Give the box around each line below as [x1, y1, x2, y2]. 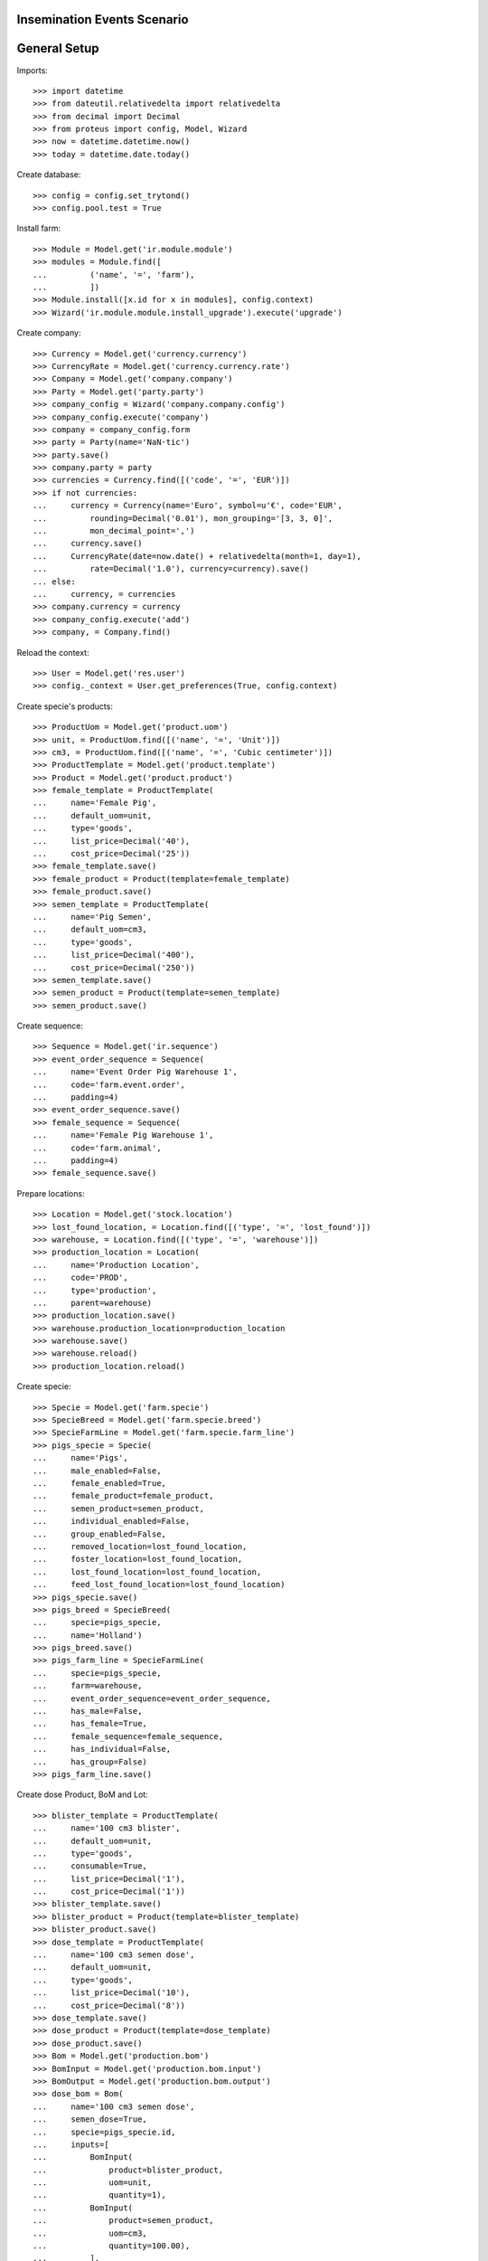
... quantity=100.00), [33, 2241, 191, 2251]
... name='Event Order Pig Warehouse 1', [33, 1067, 239, 1077]
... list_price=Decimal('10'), [33, 1988, 191, 1998]
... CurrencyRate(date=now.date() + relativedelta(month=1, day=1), [33, 551, 361, 561]
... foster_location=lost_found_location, [33, 1554, 243, 1565]
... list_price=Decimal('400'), [33, 950, 195, 960]
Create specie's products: [16, 701, 113, 712]
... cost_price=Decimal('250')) [33, 962, 195, 972]
